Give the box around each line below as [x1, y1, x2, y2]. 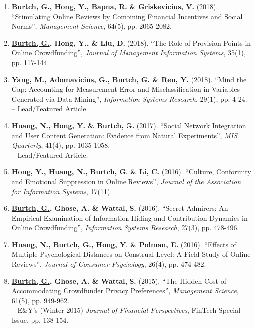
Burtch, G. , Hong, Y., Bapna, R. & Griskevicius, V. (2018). [11, 1, 218, 11]
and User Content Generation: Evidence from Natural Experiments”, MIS [11, 130, 237, 140]
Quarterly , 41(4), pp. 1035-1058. [11, 140, 110, 150]
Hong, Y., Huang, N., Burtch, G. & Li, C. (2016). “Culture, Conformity [11, 166, 251, 177]
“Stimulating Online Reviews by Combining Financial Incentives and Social [11, 11, 243, 21]
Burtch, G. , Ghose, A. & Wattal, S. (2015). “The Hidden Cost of [11, 275, 226, 286]
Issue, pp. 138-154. [11, 315, 69, 325]
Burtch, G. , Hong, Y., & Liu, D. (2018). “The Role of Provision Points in [11, 37, 251, 48]
